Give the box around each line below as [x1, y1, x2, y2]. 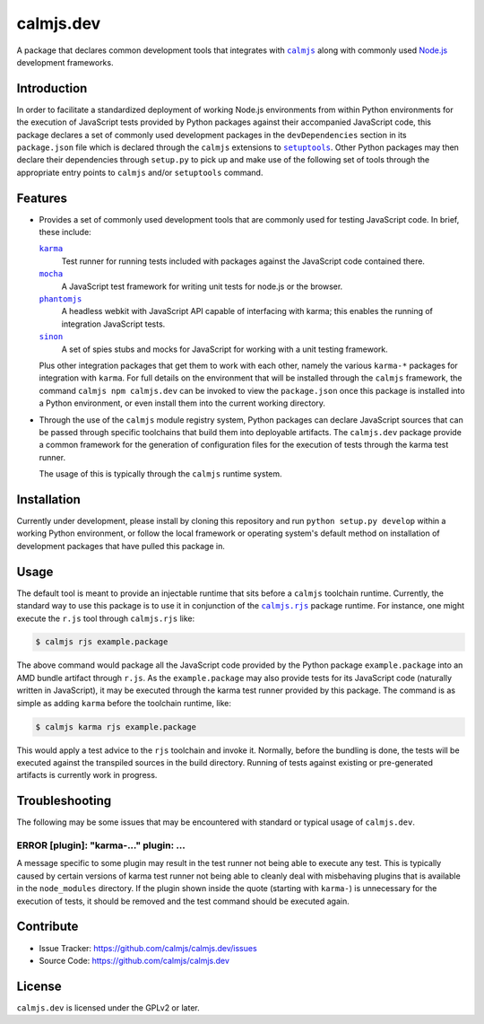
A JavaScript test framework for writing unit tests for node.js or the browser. [61, 281, 343, 292]
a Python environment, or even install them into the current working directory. [39, 398, 326, 408]
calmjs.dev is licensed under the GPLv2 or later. [16, 1002, 201, 1013]
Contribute [16, 919, 79, 934]
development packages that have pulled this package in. [16, 540, 226, 551]
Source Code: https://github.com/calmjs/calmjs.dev [39, 955, 230, 966]
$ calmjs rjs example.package [35, 637, 169, 647]
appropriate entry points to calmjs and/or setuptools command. [16, 167, 264, 178]
